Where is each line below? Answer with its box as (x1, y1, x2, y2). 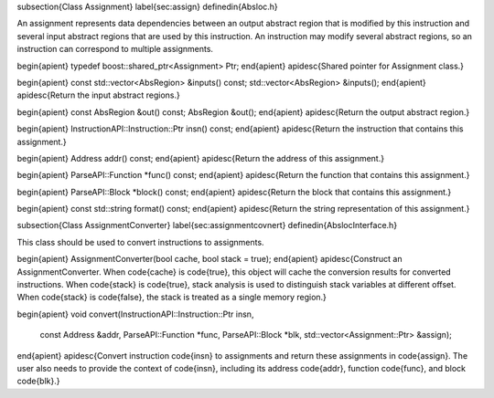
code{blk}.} (16, 375, 60, 387)
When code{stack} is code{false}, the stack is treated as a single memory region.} (16, 292, 327, 303)
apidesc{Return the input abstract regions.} (16, 89, 180, 100)
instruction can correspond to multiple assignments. (16, 44, 214, 55)
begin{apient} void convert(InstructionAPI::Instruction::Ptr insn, (16, 309, 254, 319)
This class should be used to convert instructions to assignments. (16, 236, 264, 247)
